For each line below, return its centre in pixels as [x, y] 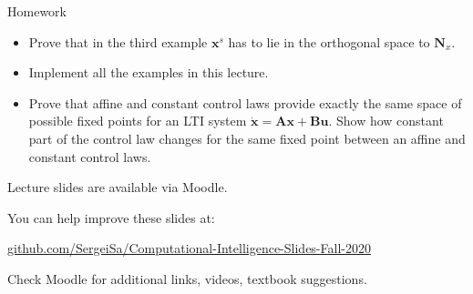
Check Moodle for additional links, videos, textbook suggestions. [187, 278]
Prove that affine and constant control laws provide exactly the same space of [245, 102]
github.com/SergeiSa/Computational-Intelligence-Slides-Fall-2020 [189, 248]
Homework [37, 11]
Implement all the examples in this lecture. [149, 72]
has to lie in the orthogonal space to [329, 41]
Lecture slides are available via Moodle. [118, 187]
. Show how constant [386, 121]
